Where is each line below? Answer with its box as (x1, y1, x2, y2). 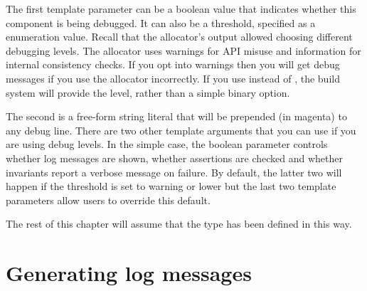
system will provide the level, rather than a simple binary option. (6, 85, 290, 100)
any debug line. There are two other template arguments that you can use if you (6, 122, 356, 137)
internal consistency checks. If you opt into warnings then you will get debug (6, 57, 340, 72)
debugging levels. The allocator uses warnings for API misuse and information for (6, 43, 361, 58)
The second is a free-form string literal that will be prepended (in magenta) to (6, 109, 347, 124)
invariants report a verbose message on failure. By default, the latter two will (6, 164, 342, 179)
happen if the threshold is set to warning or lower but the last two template (6, 179, 336, 194)
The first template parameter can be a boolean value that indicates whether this (6, 1, 356, 16)
